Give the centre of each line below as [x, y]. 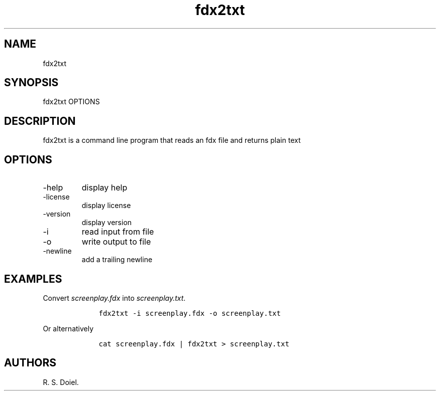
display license [106, 206]
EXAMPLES [33, 279]
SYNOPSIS [31, 83]
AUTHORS [30, 363]
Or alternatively [68, 328]
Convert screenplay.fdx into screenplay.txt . [114, 298]
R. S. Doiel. [61, 382]
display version [107, 223]
